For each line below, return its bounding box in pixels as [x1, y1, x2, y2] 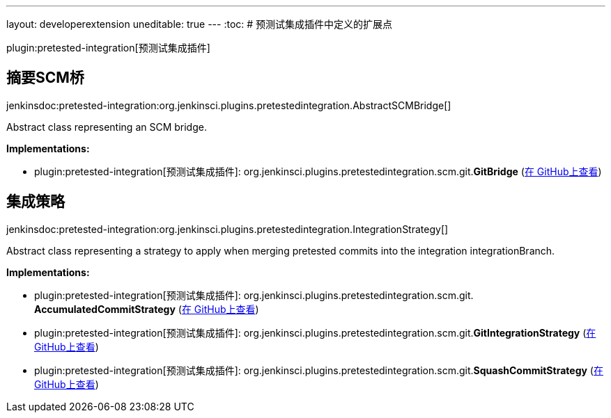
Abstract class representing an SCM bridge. [6, 120, 207, 133]
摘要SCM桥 [6, 69, 84, 87]
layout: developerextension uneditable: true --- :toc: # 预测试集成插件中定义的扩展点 [6, 18, 393, 30]
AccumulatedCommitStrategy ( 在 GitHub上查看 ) [34, 303, 259, 315]
